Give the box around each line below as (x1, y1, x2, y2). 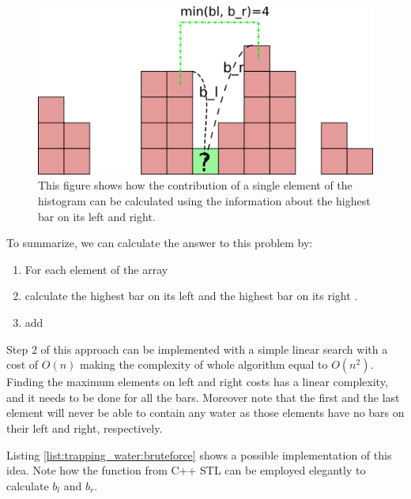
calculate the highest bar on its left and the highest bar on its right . (25, 287, 358, 304)
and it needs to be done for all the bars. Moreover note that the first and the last (6, 388, 400, 405)
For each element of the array (25, 261, 168, 277)
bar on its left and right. (38, 208, 156, 224)
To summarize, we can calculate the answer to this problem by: (6, 234, 313, 251)
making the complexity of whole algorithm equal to (80, 356, 328, 373)
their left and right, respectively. (6, 419, 163, 436)
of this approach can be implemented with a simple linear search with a (40, 340, 388, 357)
